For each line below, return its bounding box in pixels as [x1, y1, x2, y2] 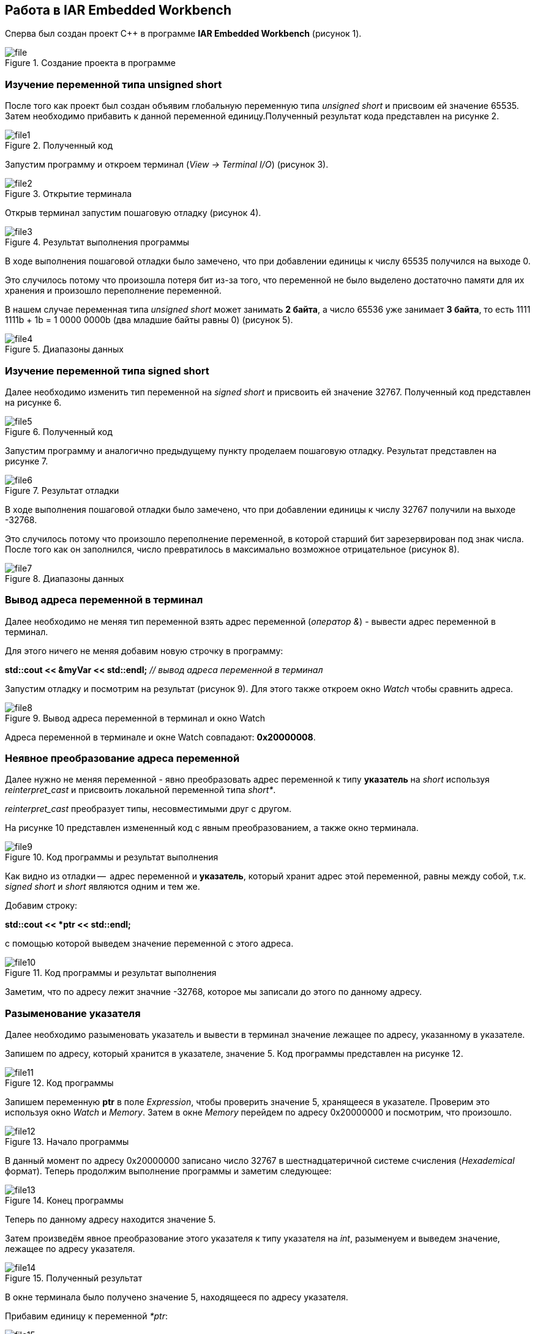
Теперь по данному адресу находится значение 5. [5, 1214, 216, 1225]
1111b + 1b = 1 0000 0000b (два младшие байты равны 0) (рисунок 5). [5, 315, 293, 326]
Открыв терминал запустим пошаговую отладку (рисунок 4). [5, 207, 261, 218]
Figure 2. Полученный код [5, 140, 113, 151]
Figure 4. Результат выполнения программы [5, 237, 190, 248]
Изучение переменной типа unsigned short [5, 78, 222, 91]
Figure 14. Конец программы [5, 1195, 124, 1206]
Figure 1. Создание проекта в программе [5, 58, 176, 69]
